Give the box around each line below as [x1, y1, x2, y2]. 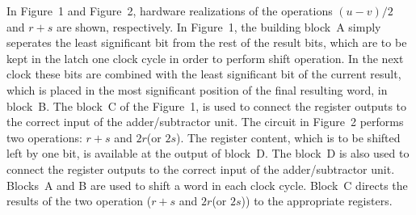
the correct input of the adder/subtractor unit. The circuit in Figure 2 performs [6, 113, 404, 130]
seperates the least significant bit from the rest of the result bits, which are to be [6, 34, 407, 51]
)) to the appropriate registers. [241, 192, 393, 209]
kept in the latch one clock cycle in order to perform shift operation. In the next [6, 49, 404, 66]
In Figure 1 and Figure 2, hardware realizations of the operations [6, 2, 333, 19]
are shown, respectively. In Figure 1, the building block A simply [56, 18, 381, 35]
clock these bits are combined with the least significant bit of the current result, [6, 65, 401, 82]
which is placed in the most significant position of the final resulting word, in [6, 81, 388, 98]
